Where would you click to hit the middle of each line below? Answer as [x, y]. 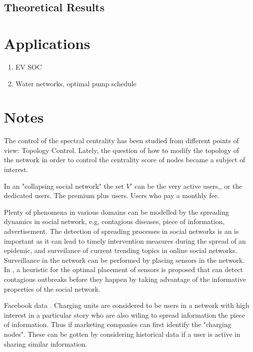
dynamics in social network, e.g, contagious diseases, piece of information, [114, 221]
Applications [47, 43]
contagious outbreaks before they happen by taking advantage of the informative [125, 279]
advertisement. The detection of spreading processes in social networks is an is [121, 231]
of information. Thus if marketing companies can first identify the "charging [118, 324]
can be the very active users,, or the [188, 186]
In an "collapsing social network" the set [64, 186]
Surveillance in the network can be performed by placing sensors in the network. [124, 260]
